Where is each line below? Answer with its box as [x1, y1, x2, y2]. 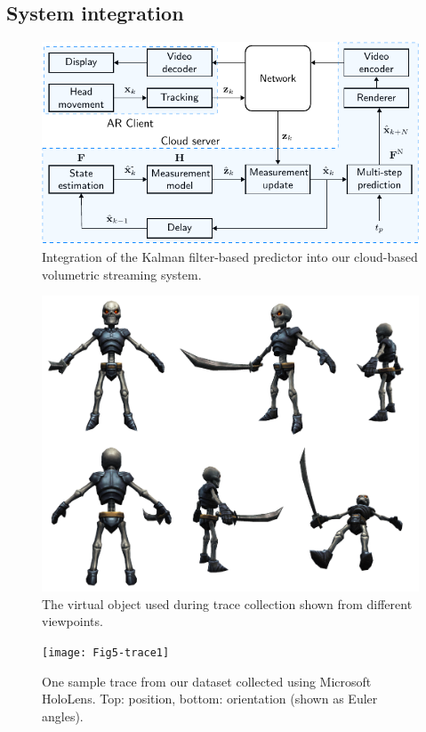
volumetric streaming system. [42, 264, 202, 283]
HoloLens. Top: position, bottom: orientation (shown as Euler [42, 689, 378, 708]
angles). [42, 706, 84, 725]
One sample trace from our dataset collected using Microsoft [42, 671, 372, 690]
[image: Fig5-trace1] [42, 646, 170, 659]
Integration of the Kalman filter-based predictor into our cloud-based [42, 248, 418, 265]
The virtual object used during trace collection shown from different [42, 594, 413, 613]
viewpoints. [42, 612, 103, 630]
